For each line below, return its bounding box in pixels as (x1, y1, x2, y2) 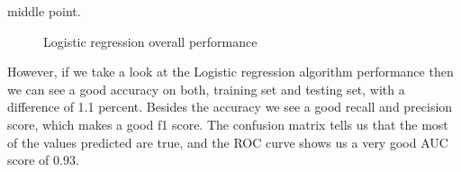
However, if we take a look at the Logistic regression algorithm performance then (7, 62, 454, 81)
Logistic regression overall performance (43, 32, 258, 50)
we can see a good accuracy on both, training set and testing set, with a (7, 79, 405, 98)
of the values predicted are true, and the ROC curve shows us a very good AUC (7, 132, 448, 151)
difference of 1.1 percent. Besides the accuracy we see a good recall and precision (7, 97, 453, 116)
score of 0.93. (7, 150, 79, 169)
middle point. (7, 2, 81, 20)
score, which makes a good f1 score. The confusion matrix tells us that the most (7, 114, 448, 133)
